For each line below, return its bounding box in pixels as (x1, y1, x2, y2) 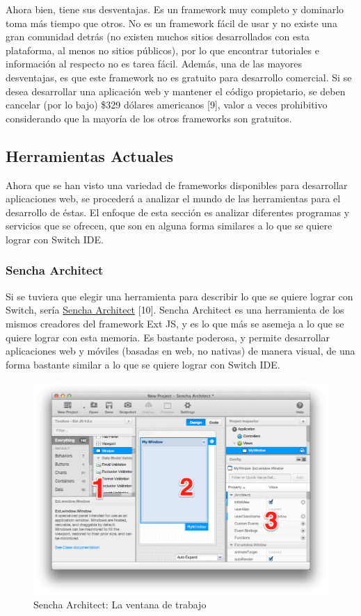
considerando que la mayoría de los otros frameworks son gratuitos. (6, 111, 292, 125)
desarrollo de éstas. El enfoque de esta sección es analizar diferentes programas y (6, 204, 350, 219)
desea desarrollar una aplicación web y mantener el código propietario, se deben (6, 83, 346, 98)
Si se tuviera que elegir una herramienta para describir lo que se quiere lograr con (6, 289, 353, 303)
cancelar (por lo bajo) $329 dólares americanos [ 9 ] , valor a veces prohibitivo (6, 97, 328, 112)
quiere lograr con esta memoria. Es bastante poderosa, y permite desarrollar (6, 330, 330, 344)
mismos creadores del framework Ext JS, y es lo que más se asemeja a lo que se (6, 316, 344, 330)
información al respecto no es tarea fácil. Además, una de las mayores (6, 56, 302, 71)
